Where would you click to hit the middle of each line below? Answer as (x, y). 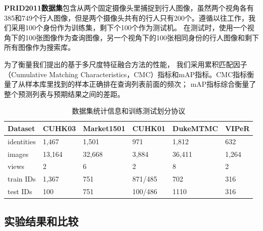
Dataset (21, 128)
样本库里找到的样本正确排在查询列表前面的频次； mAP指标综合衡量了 (141, 84)
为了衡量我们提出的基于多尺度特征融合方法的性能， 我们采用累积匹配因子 (126, 64)
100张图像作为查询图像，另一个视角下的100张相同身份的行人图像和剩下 (142, 37)
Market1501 (104, 128)
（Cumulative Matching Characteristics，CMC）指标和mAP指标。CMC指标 (126, 74)
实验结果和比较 (41, 221)
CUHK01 (149, 128)
